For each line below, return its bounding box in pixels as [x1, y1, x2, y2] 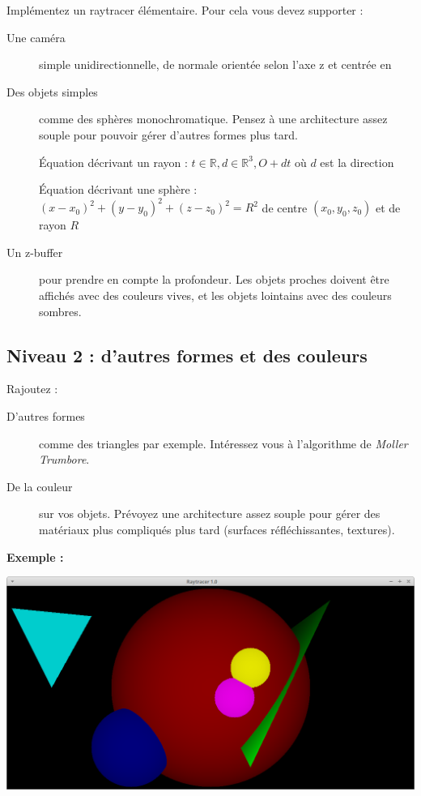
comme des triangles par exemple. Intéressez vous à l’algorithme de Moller [39, 434, 408, 451]
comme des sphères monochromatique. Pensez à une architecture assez [39, 110, 388, 127]
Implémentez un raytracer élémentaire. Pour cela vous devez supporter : [6, 2, 364, 18]
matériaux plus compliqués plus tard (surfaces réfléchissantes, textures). [39, 520, 395, 537]
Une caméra [6, 28, 66, 45]
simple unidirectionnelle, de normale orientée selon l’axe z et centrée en [39, 56, 392, 73]
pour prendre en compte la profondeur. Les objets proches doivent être [39, 271, 389, 288]
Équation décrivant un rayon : [39, 153, 188, 170]
